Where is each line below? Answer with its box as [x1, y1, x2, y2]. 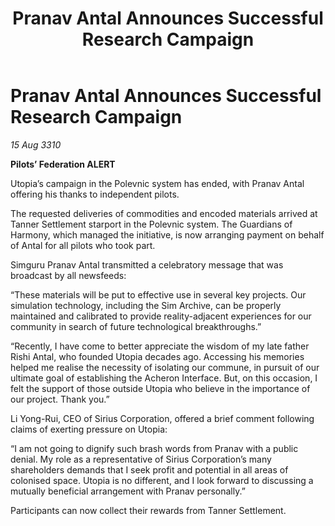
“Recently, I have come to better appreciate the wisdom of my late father [10, 340, 310, 352]
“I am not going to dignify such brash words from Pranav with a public [10, 442, 299, 454]
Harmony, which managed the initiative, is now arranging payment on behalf [10, 228, 325, 241]
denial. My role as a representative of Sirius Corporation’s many [10, 453, 272, 465]
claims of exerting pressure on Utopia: [10, 423, 168, 435]
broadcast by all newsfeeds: [10, 269, 127, 281]
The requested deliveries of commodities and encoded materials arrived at [10, 207, 318, 219]
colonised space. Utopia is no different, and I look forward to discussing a [10, 474, 314, 486]
